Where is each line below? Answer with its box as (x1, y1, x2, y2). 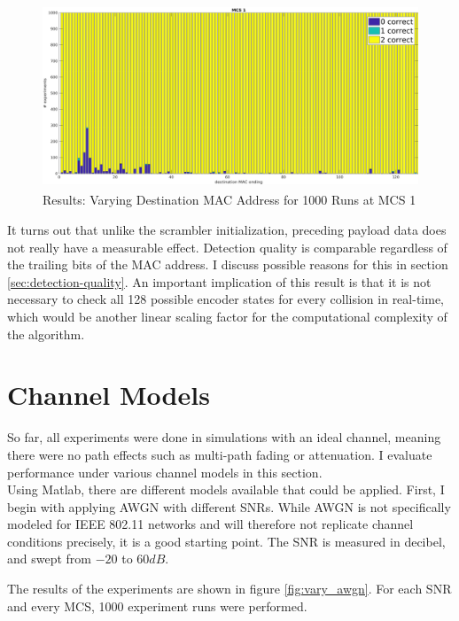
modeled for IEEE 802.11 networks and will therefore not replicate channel (7, 515, 414, 533)
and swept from (7, 549, 92, 568)
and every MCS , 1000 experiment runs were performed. (7, 596, 307, 615)
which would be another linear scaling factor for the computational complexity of (7, 307, 447, 326)
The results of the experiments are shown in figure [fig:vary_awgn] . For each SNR (7, 579, 452, 598)
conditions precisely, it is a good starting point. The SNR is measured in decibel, (7, 532, 446, 550)
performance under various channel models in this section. (7, 462, 323, 481)
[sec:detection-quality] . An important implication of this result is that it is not (7, 272, 432, 291)
